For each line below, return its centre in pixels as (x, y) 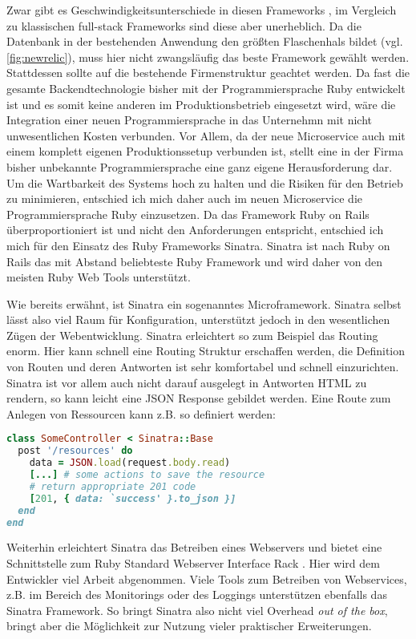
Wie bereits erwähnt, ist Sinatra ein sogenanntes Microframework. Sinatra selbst (204, 303)
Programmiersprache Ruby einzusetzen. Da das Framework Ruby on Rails (188, 214)
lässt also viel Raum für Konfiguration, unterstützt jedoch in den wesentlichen (198, 319)
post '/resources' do (75, 451)
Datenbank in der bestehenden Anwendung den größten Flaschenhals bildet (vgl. (205, 41)
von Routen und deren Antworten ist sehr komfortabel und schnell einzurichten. (203, 367)
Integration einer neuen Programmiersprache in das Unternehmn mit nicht (190, 120)
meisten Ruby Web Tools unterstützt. (99, 277)
